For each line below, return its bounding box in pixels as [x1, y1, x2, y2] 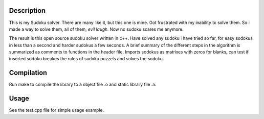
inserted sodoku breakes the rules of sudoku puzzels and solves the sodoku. [9, 56, 164, 62]
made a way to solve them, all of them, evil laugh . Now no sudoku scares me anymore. [9, 26, 184, 32]
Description [9, 6, 46, 15]
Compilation [9, 69, 47, 77]
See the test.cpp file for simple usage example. [9, 107, 104, 113]
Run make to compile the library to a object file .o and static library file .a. [9, 81, 156, 88]
